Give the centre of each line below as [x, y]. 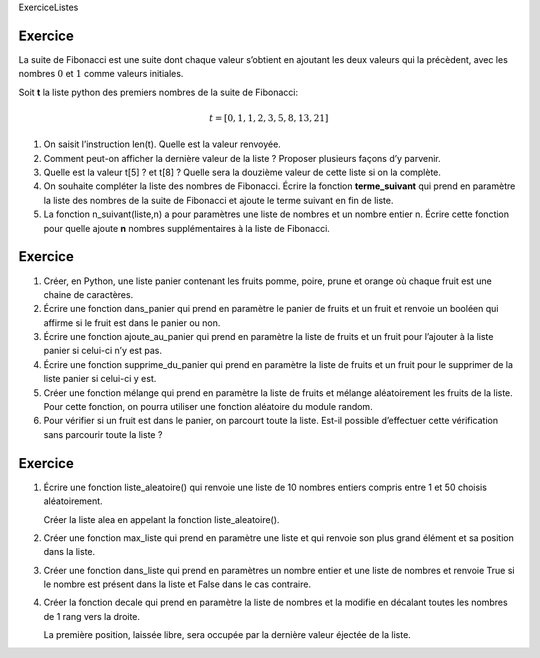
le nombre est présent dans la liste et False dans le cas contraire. [177, 584]
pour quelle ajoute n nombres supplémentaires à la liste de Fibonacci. [186, 228]
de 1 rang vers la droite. [91, 616]
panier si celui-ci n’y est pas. [103, 351]
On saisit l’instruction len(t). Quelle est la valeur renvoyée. [162, 144]
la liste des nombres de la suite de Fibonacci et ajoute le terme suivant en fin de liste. [218, 200]
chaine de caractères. [88, 294]
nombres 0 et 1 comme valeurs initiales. [101, 74]
